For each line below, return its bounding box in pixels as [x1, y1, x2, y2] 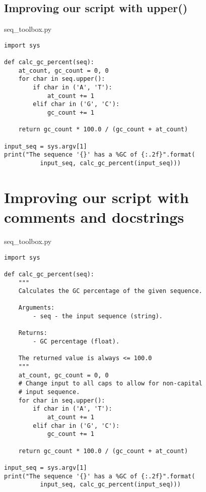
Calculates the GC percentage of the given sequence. [18, 287, 202, 295]
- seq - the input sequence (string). [33, 313, 163, 320]
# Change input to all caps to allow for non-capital [18, 380, 202, 387]
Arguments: [18, 304, 55, 312]
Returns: [18, 329, 47, 337]
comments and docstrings [4, 207, 184, 227]
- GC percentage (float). [33, 338, 120, 346]
